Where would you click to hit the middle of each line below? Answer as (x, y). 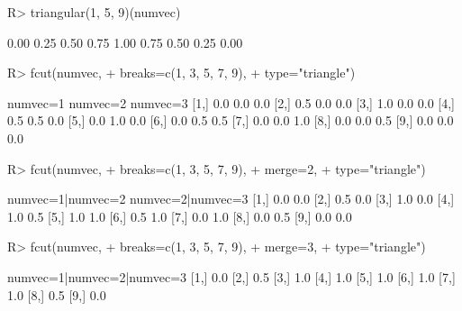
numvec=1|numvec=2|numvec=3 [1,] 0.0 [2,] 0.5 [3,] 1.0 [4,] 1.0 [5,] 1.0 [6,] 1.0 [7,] (231, 276)
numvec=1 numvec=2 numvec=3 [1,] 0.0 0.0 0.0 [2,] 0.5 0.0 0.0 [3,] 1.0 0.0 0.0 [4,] (231, 102)
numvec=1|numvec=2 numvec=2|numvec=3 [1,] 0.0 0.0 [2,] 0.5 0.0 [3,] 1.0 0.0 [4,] (231, 199)
